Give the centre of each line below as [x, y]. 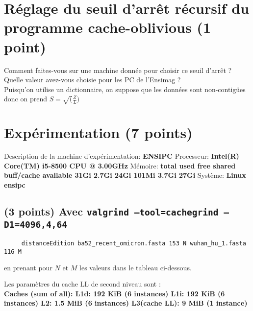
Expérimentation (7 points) [98, 132]
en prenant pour [28, 267]
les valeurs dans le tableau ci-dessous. [136, 267]
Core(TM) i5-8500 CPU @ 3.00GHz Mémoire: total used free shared [120, 165]
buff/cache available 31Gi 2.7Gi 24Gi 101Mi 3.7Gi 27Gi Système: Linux [125, 175]
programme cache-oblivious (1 [107, 27]
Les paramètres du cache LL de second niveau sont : [82, 284]
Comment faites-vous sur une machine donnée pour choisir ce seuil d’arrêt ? [118, 70]
